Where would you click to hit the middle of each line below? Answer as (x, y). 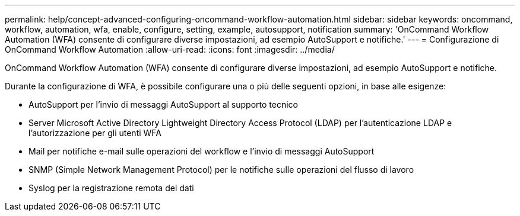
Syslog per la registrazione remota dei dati (111, 188)
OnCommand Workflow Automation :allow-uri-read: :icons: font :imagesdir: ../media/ (170, 49)
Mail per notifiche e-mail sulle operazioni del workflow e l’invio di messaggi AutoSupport (202, 151)
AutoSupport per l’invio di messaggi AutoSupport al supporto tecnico (163, 104)
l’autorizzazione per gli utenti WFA (95, 133)
